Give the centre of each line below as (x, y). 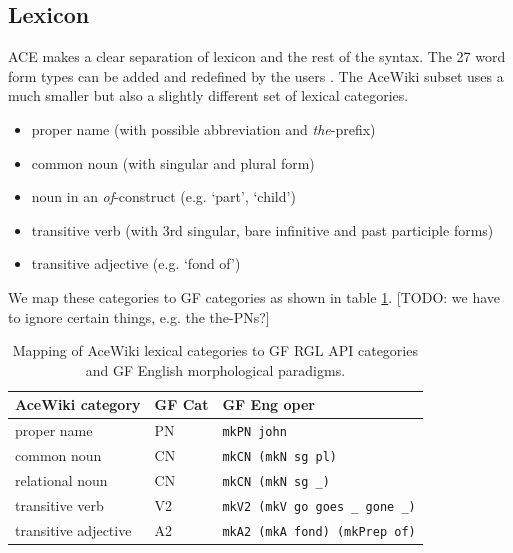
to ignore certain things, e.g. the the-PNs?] (139, 316)
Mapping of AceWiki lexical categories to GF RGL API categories (215, 350)
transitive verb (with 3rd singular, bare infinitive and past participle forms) (262, 229)
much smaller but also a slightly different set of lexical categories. (208, 95)
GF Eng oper (268, 404)
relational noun (61, 480)
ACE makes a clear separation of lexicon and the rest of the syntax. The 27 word (257, 56)
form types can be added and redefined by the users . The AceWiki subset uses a (256, 75)
